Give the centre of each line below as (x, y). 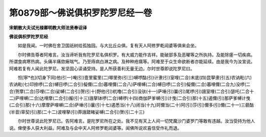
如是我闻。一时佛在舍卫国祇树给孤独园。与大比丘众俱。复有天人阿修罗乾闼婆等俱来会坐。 (108, 46)
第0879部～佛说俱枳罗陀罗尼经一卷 (81, 13)
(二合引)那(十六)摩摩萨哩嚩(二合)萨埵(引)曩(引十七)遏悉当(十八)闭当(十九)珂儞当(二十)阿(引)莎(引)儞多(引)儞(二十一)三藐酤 (132, 105)
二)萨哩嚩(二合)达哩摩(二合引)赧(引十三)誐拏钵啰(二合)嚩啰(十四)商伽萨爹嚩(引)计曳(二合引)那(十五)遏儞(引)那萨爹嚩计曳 (130, 98)
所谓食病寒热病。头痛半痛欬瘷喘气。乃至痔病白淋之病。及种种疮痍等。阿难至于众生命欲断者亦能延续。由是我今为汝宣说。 (132, 62)
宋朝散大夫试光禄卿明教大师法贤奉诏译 (48, 28)
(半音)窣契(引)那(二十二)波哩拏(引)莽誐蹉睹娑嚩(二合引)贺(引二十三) (77, 112)
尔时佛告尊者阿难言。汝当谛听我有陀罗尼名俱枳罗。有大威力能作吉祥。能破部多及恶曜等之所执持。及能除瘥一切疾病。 (136, 55)
